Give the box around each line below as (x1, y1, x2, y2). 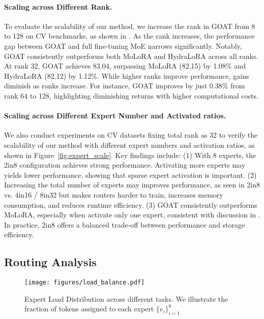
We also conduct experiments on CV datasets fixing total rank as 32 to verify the (4, 130, 258, 140)
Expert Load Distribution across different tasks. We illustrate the (24, 293, 228, 304)
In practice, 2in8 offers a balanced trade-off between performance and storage (4, 219, 245, 230)
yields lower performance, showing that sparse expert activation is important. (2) (4, 169, 257, 180)
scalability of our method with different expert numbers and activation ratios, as (4, 139, 255, 150)
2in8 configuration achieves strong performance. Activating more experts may (4, 160, 246, 170)
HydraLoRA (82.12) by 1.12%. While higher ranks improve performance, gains (4, 70, 249, 81)
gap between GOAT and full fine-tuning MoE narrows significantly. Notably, (4, 40, 242, 51)
